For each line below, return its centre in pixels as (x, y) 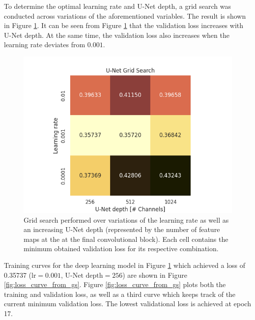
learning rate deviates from (45, 44)
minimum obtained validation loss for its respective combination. (121, 248)
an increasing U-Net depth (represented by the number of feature (122, 229)
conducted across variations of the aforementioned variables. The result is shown (125, 15)
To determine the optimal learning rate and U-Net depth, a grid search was (117, 6)
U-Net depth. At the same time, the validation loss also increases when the (117, 35)
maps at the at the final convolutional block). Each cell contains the (126, 239)
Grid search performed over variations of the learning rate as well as (126, 219)
